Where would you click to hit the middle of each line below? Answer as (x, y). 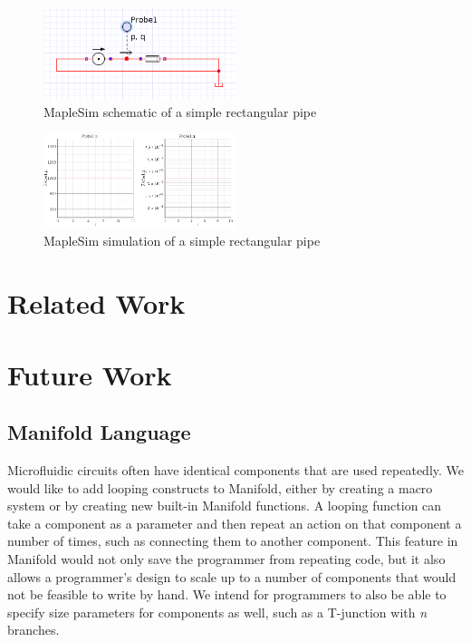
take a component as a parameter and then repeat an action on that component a (235, 523)
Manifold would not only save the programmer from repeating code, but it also (226, 558)
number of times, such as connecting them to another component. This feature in (233, 541)
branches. (34, 630)
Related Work (96, 303)
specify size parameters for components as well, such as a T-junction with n (217, 612)
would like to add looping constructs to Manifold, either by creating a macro (220, 487)
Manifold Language (99, 432)
